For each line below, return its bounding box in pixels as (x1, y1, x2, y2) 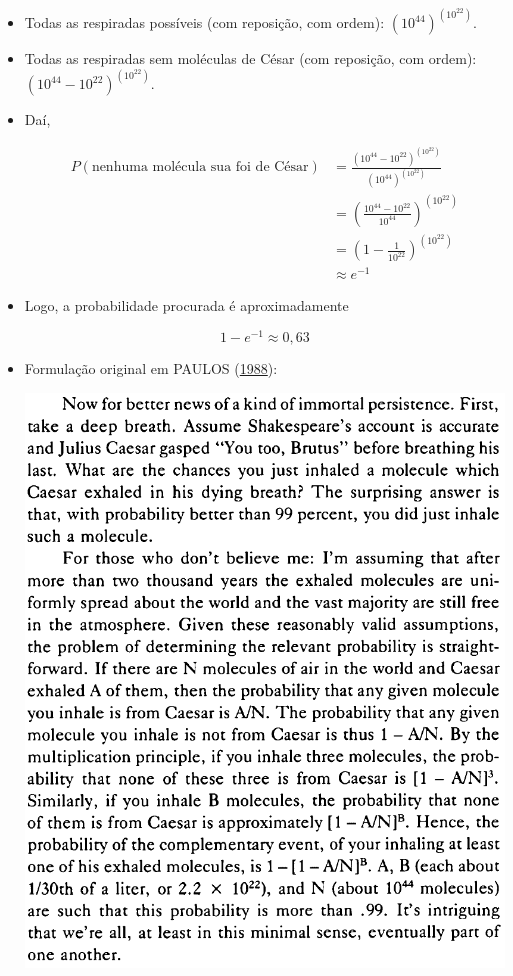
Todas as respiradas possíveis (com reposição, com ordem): (24, 12, 385, 33)
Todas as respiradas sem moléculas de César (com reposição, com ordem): (24, 48, 477, 69)
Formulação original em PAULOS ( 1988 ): (24, 358, 278, 379)
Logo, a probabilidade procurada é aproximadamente (24, 295, 349, 316)
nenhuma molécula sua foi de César (91, 160, 309, 175)
